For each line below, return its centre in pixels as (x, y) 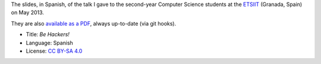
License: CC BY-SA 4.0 (54, 51)
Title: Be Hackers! (48, 34)
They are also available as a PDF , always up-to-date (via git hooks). (94, 23)
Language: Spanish (50, 43)
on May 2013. (28, 12)
